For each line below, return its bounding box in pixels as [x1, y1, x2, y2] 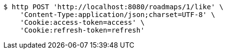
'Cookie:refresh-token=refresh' [20, 26, 145, 34]
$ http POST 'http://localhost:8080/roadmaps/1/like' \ [3, 3, 224, 11]
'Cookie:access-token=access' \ [20, 18, 145, 26]
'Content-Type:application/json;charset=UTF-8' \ [20, 11, 215, 18]
